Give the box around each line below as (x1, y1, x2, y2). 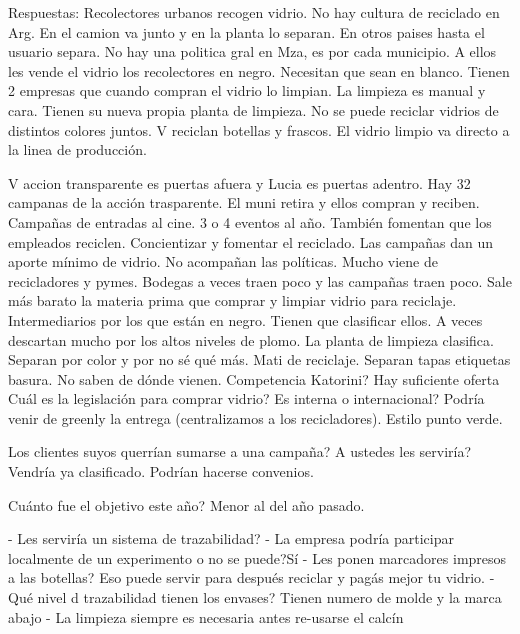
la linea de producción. (8, 139, 147, 160)
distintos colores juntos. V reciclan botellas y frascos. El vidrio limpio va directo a (8, 119, 510, 140)
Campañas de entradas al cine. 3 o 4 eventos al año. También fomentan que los (8, 211, 492, 232)
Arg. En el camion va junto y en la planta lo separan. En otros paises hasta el (8, 21, 485, 42)
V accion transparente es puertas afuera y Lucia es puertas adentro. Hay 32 (8, 172, 471, 193)
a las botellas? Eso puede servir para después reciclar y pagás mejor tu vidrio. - (8, 567, 495, 588)
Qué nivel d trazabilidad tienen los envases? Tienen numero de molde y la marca (8, 587, 502, 608)
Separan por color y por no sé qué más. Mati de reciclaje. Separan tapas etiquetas (8, 349, 511, 370)
